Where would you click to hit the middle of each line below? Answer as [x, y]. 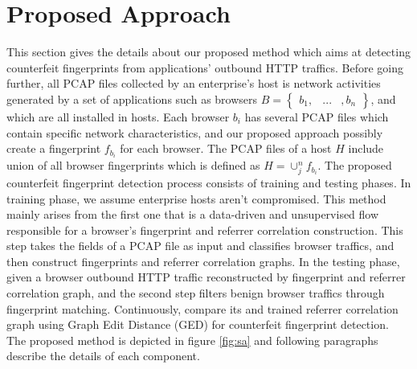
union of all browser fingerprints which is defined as [133, 165]
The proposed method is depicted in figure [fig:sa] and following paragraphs [192, 340]
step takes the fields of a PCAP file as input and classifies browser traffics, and [200, 246]
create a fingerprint [54, 148]
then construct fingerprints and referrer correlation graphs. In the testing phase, [203, 261]
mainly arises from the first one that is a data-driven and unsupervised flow [193, 214]
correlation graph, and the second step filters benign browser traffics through [196, 293]
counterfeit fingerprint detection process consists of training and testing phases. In [209, 182]
